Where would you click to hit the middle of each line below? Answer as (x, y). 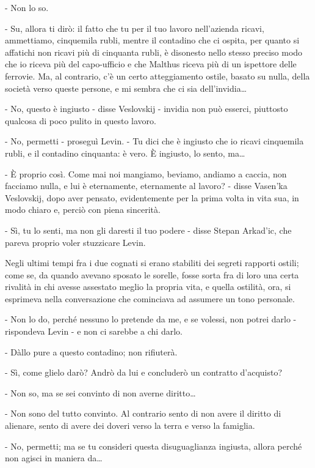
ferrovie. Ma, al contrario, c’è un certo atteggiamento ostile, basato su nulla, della (157, 76)
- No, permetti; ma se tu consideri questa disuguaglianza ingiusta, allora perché (154, 446)
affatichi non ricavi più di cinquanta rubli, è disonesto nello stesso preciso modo (154, 52)
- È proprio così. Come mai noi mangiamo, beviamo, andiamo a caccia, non (146, 173)
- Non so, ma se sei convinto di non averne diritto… (100, 392)
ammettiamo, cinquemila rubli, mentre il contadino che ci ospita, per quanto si (152, 40)
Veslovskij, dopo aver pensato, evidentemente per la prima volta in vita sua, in (152, 197)
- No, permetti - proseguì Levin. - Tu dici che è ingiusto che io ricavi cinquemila (154, 141)
